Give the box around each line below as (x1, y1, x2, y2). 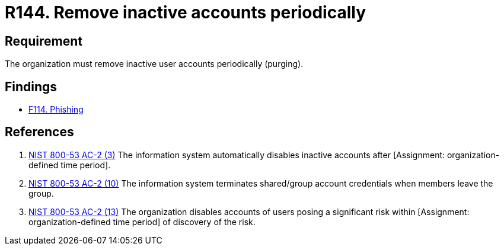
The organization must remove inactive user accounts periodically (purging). (5, 59, 304, 69)
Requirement (5, 33, 83, 49)
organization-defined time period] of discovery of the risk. (28, 216, 256, 227)
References (5, 124, 74, 140)
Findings (5, 79, 58, 94)
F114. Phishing (28, 104, 84, 115)
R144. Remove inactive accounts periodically (5, 2, 366, 23)
